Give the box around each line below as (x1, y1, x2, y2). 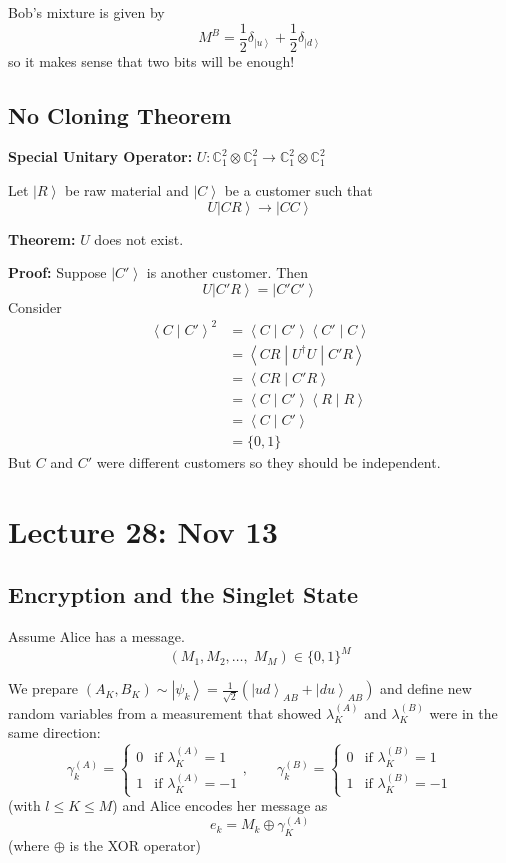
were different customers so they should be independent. (96, 452, 441, 473)
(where (8, 834, 50, 855)
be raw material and (64, 180, 189, 201)
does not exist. (94, 228, 184, 249)
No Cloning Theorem (8, 99, 232, 130)
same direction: (8, 722, 101, 743)
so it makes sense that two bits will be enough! (8, 50, 295, 71)
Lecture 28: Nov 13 (8, 510, 278, 551)
